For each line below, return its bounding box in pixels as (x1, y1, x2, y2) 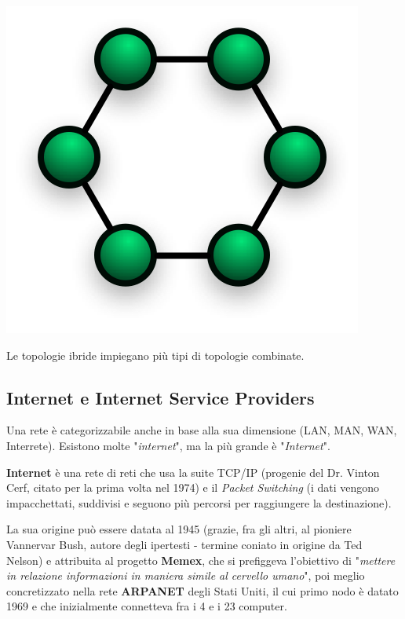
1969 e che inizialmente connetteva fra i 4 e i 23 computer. (6, 598, 287, 614)
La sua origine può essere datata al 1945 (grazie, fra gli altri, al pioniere (6, 521, 352, 537)
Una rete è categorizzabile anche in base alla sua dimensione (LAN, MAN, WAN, (6, 422, 397, 438)
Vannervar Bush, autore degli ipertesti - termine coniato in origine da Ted (6, 536, 363, 552)
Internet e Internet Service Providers (6, 385, 315, 409)
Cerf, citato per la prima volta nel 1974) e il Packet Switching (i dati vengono (6, 479, 380, 496)
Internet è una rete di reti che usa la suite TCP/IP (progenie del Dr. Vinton (6, 463, 380, 480)
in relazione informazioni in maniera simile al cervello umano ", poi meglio (6, 567, 365, 584)
